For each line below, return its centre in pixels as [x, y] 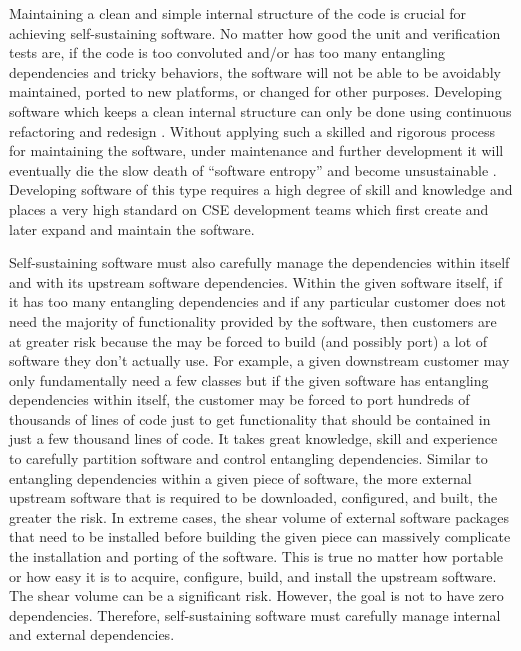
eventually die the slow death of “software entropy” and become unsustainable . [253, 169]
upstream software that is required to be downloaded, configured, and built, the [253, 497]
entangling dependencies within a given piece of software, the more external [240, 477]
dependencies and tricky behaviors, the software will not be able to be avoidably [255, 71]
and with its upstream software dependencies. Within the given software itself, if [255, 281]
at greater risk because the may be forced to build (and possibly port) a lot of [248, 340]
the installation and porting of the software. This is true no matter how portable [256, 556]
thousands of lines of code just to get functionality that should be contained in [250, 418]
